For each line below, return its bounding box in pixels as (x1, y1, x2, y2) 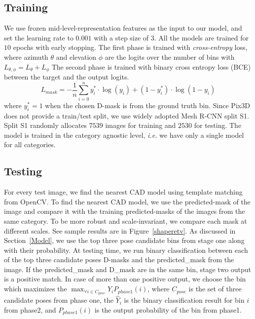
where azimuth (4, 51, 48, 62)
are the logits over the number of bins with (105, 51, 235, 62)
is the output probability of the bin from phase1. (94, 304, 242, 315)
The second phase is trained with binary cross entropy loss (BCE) (51, 61, 251, 72)
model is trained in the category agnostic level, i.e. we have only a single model (4, 129, 244, 140)
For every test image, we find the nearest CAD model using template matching (4, 187, 243, 197)
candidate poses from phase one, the (4, 295, 113, 305)
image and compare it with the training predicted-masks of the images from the (4, 206, 245, 216)
